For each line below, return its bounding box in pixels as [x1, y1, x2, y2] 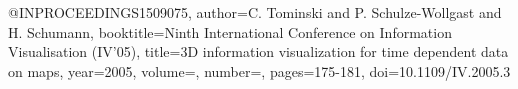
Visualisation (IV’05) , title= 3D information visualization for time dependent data [8, 41, 509, 62]
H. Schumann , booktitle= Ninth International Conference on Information [8, 21, 452, 42]
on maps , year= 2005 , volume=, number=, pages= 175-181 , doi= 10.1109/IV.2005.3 [8, 60, 511, 81]
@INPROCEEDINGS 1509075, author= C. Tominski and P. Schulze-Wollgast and [8, 2, 502, 22]
